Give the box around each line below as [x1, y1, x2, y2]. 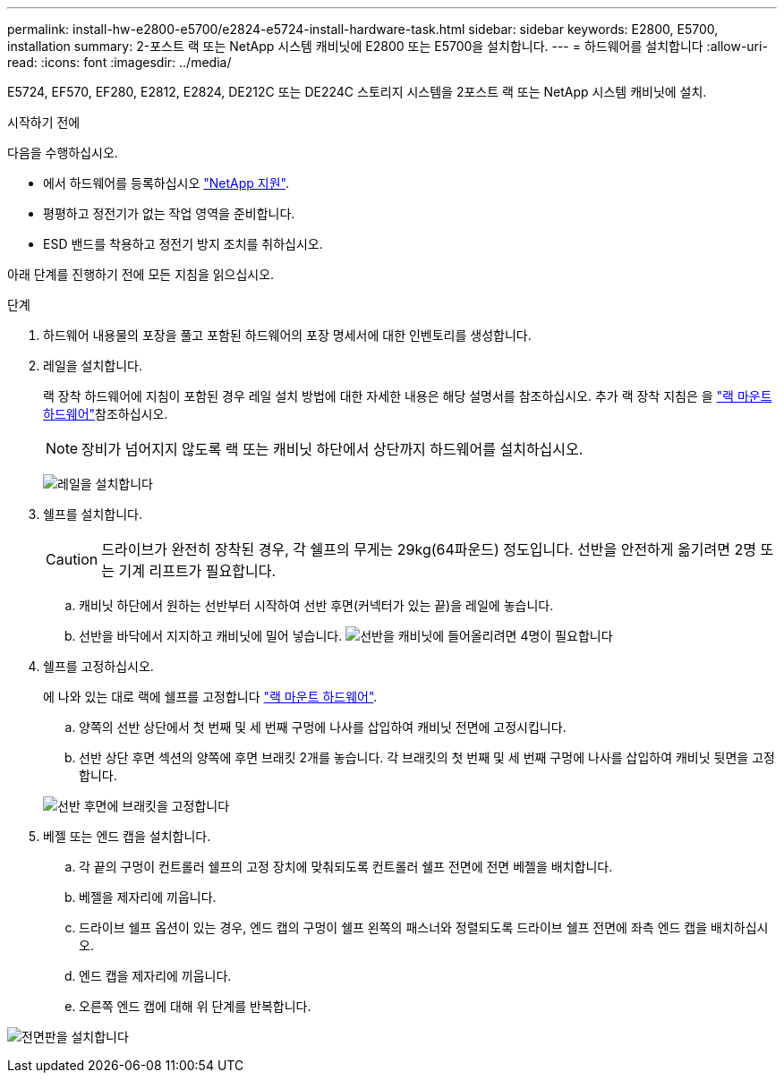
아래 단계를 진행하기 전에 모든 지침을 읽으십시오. [7, 267, 275, 282]
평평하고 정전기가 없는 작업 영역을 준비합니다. [43, 206, 295, 221]
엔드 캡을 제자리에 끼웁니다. [79, 968, 232, 983]
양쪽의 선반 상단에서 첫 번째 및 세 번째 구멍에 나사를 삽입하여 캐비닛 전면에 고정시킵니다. [79, 719, 567, 735]
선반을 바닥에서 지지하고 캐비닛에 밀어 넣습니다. [79, 628, 343, 643]
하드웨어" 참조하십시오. [43, 406, 168, 421]
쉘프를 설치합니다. [43, 506, 143, 522]
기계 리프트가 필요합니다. [118, 562, 277, 580]
